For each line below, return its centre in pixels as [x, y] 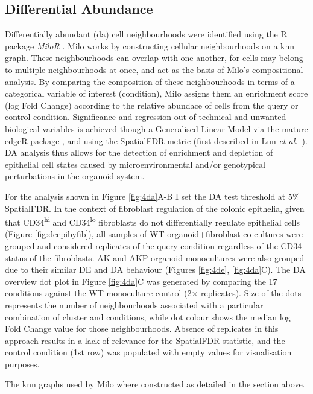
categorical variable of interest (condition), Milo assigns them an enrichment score [156, 93]
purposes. [22, 364]
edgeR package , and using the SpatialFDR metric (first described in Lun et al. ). [156, 140]
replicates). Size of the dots [251, 293]
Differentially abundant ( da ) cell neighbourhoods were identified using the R [146, 34]
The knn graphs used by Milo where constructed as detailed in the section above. [155, 384]
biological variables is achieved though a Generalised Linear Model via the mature [156, 128]
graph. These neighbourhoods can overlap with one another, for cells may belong [154, 58]
